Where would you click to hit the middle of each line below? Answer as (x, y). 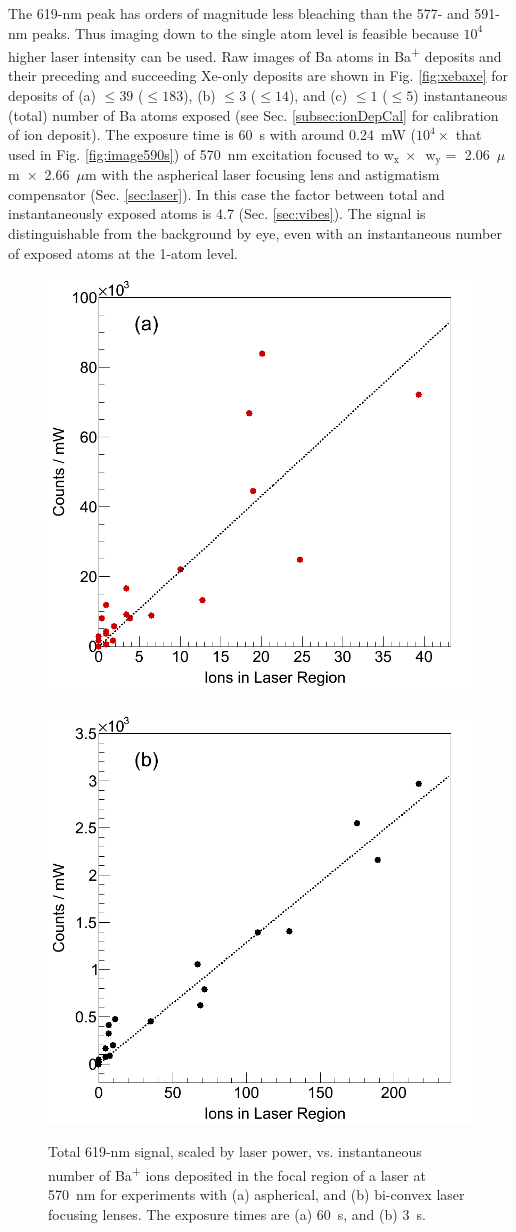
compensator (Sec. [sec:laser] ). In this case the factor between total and (226, 193)
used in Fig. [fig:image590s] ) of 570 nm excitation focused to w (201, 153)
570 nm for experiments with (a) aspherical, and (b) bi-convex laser (256, 1194)
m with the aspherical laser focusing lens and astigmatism (262, 174)
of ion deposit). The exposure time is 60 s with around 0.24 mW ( (212, 134)
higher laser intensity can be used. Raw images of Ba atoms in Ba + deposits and (255, 54)
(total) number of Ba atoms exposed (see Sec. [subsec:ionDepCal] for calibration (253, 114)
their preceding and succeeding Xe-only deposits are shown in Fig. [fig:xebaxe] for (258, 75)
